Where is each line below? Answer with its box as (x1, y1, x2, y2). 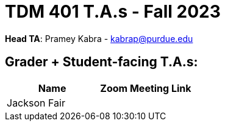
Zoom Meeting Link (100, 82, 191, 94)
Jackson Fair (7, 96, 65, 109)
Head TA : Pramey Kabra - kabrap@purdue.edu (5, 33, 193, 44)
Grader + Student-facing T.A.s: (5, 54, 198, 70)
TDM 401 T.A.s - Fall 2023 (5, 1, 221, 22)
